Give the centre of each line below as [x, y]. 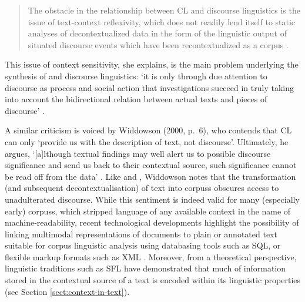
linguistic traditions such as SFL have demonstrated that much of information [145, 268]
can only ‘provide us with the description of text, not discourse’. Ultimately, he [147, 141]
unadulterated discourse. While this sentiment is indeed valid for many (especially [152, 199]
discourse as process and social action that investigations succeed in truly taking [149, 87]
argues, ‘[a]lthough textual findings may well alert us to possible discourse [138, 153]
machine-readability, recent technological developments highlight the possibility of [152, 222]
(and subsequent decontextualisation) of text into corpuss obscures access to [142, 188]
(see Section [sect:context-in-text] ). [67, 291]
